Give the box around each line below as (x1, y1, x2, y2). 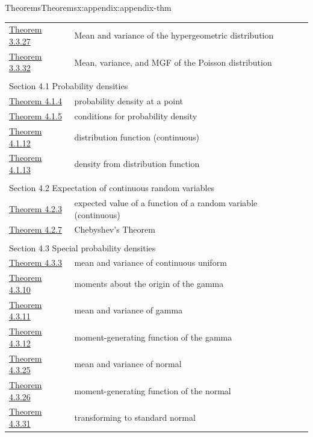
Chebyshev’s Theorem (74, 223, 155, 236)
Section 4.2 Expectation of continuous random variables (9, 181, 215, 194)
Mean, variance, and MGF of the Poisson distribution (74, 55, 272, 68)
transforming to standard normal (74, 411, 196, 424)
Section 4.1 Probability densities (9, 80, 128, 92)
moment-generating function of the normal (74, 384, 231, 397)
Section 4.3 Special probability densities (9, 241, 156, 254)
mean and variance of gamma (74, 304, 183, 316)
